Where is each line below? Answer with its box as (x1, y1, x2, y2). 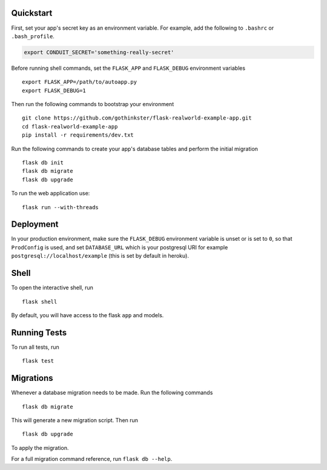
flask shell (22, 298, 58, 305)
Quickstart (11, 8, 53, 18)
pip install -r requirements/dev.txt (22, 132, 134, 139)
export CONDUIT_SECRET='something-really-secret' (24, 49, 174, 56)
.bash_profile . (11, 32, 54, 39)
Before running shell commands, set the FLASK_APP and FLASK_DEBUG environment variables (11, 64, 245, 72)
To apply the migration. (11, 444, 69, 451)
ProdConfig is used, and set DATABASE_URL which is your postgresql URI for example (11, 243, 228, 251)
